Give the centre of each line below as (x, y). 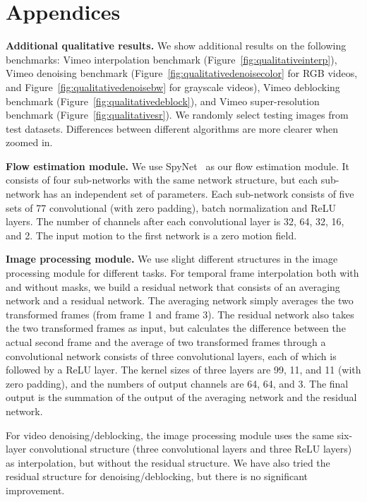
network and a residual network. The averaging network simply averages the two (180, 300)
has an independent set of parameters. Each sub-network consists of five (199, 194)
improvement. (35, 490)
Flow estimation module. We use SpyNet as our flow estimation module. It (178, 166)
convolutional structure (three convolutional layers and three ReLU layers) (191, 449)
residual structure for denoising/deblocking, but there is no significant (157, 476)
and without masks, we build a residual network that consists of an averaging (173, 286)
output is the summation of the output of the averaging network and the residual (181, 397)
